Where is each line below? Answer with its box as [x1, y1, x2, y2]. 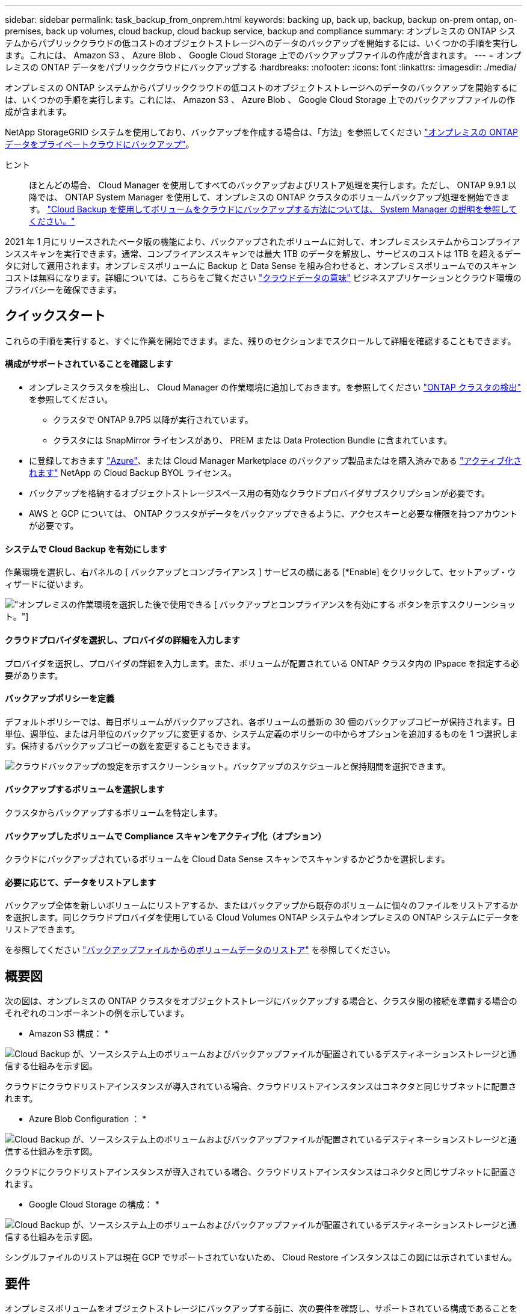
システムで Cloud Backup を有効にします [5, 543, 167, 554]
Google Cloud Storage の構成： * [29, 1199, 159, 1210]
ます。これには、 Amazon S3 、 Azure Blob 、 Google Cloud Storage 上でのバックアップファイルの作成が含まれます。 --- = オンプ [5, 50, 522, 60]
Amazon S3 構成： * [29, 1028, 109, 1039]
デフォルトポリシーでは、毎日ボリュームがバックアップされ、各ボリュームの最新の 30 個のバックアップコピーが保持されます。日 [5, 716, 516, 727]
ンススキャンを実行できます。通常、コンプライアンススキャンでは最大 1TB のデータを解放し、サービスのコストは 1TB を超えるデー [5, 248, 522, 259]
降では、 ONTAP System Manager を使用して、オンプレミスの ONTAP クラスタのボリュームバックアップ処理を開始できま [29, 192, 510, 202]
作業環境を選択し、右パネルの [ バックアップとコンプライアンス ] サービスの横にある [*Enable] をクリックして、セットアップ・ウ [5, 567, 516, 578]
